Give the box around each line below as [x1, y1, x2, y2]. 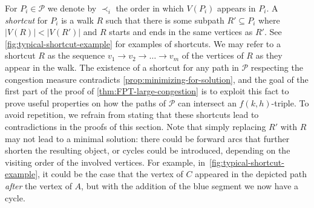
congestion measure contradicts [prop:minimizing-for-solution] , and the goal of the [5, 73, 309, 85]
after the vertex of [5, 179, 72, 192]
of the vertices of [182, 49, 244, 62]
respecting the [250, 60, 303, 73]
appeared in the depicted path [195, 167, 307, 180]
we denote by [47, 2, 97, 14]
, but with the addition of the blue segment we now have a [81, 179, 299, 192]
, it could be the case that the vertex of [38, 167, 183, 180]
